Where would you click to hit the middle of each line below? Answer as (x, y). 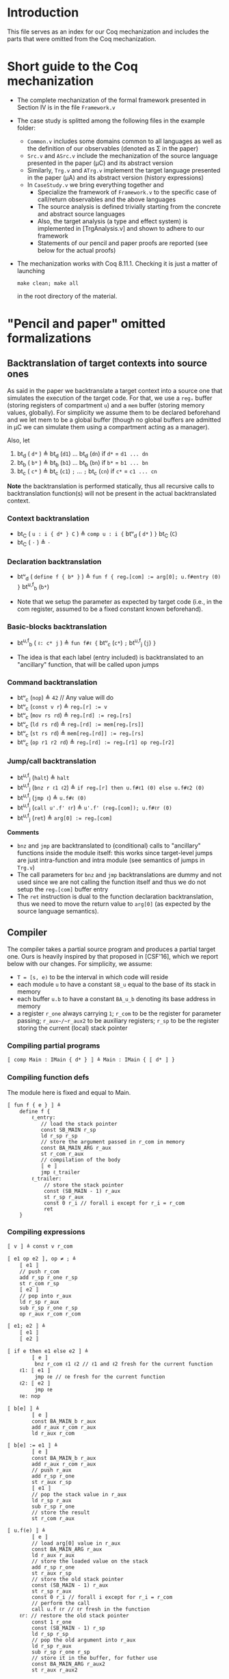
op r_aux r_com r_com (50, 1314)
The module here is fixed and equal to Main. (69, 1092)
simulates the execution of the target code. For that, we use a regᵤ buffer (110, 398)
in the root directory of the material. (67, 296)
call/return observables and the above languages (107, 199)
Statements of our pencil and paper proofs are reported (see (123, 243)
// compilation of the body (81, 1160)
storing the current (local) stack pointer (72, 1028)
